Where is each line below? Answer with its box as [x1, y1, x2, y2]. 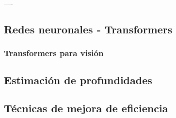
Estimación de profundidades [4, 72, 152, 87]
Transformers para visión [4, 47, 104, 59]
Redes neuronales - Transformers [4, 21, 173, 36]
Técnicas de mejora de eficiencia [4, 101, 168, 116]
